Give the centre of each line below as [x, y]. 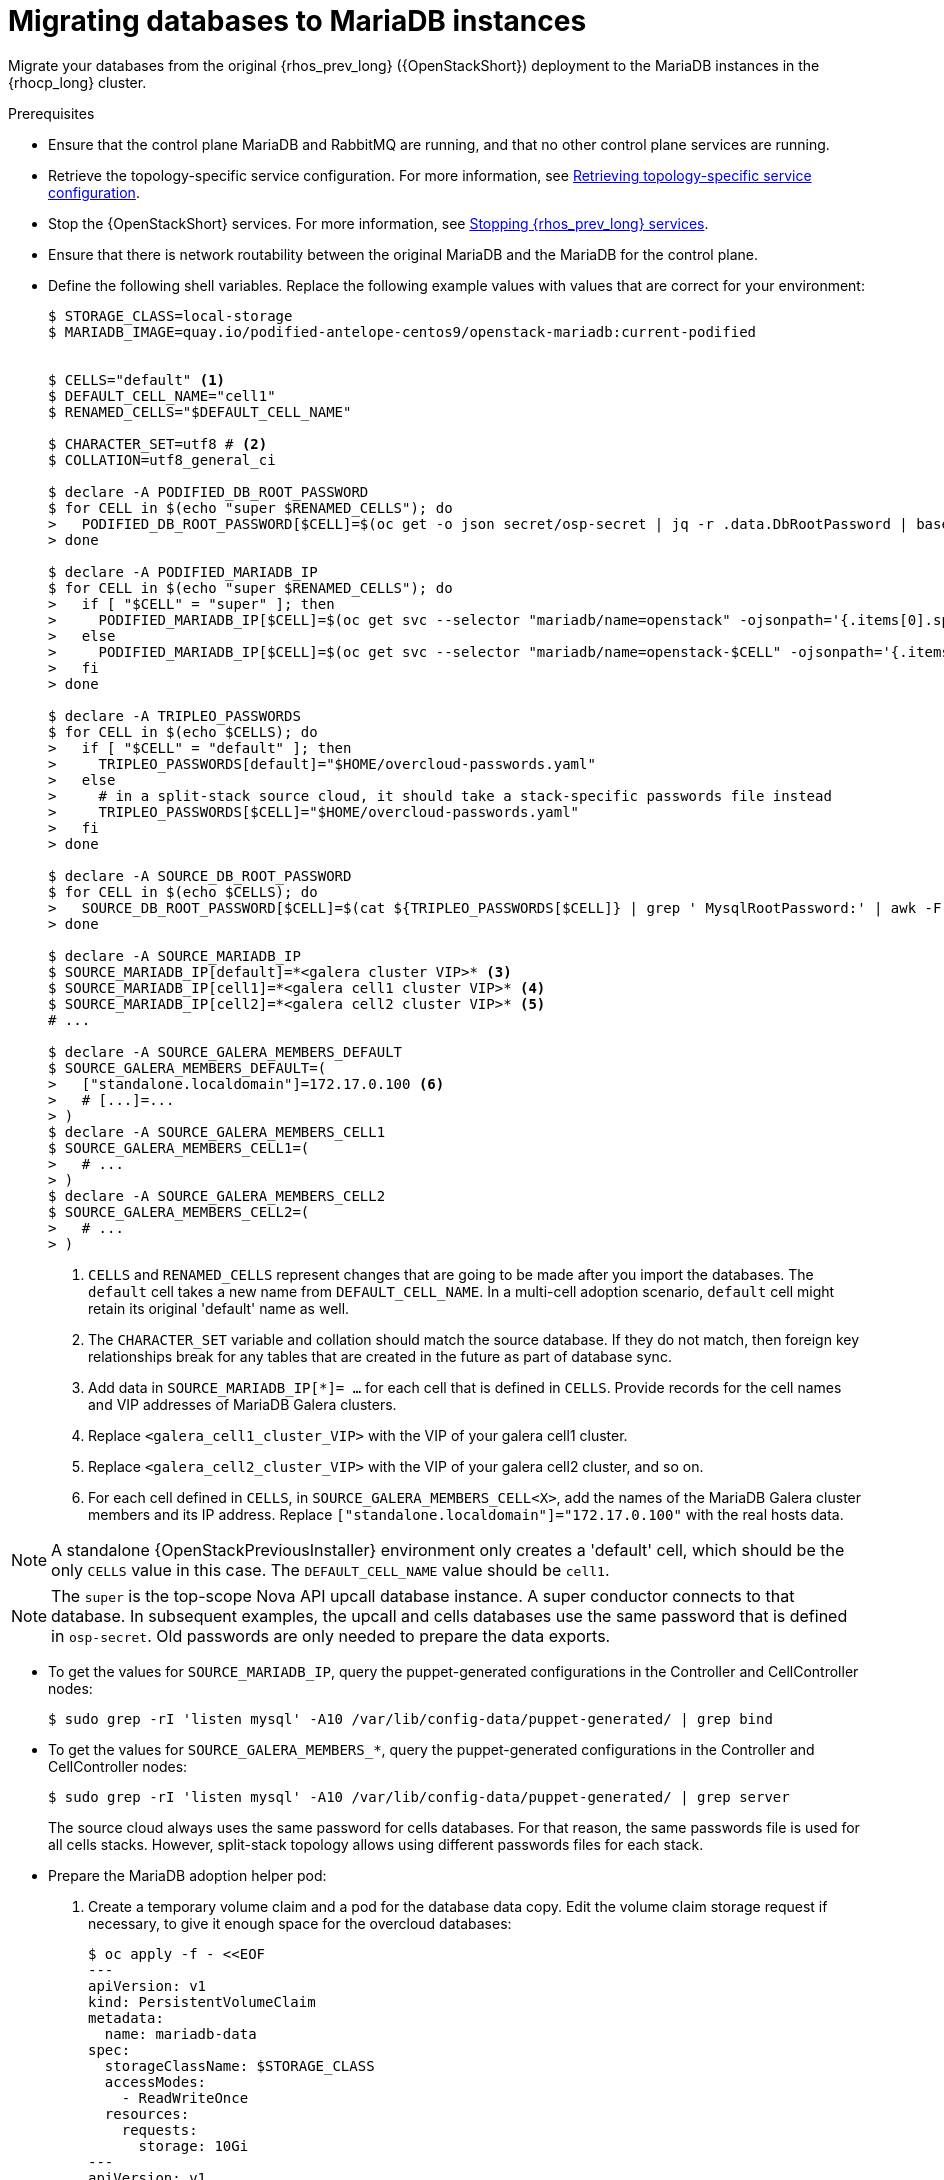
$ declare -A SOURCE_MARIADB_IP [174, 955]
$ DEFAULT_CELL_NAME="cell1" [162, 395]
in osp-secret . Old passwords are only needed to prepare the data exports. [331, 1635]
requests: [159, 2129]
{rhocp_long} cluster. [77, 82]
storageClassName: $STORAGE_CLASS [239, 2065]
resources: [147, 2113]
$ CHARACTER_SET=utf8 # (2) [158, 443]
